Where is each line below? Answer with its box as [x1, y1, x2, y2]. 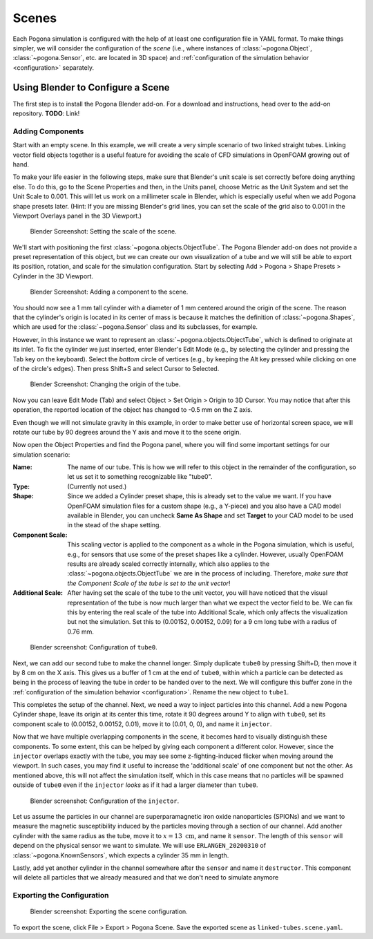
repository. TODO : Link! [12, 109, 80, 117]
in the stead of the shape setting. [67, 521, 162, 529]
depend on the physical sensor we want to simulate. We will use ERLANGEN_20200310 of [12, 842, 266, 850]
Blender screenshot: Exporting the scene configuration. [30, 907, 188, 916]
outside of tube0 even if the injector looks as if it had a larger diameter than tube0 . [12, 781, 258, 789]
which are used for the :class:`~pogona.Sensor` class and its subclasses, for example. [12, 323, 258, 331]
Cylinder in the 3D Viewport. [12, 272, 93, 280]
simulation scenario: [12, 450, 70, 459]
